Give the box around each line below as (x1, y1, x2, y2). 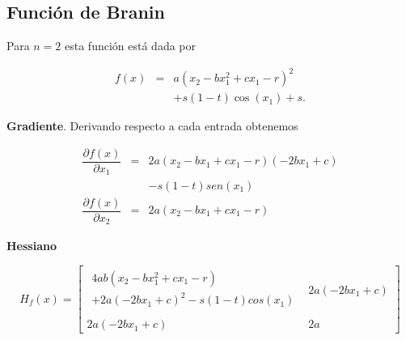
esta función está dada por (65, 37, 197, 54)
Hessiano (6, 237, 57, 254)
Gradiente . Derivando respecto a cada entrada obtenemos (6, 117, 298, 134)
